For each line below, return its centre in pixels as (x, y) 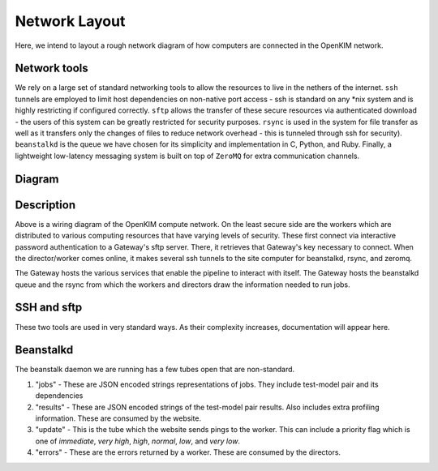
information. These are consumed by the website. (118, 418)
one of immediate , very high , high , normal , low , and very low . (138, 441)
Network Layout (70, 21)
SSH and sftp (49, 308)
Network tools (52, 69)
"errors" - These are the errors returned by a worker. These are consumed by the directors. (188, 452)
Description (45, 205)
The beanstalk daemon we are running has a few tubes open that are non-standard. (155, 370)
